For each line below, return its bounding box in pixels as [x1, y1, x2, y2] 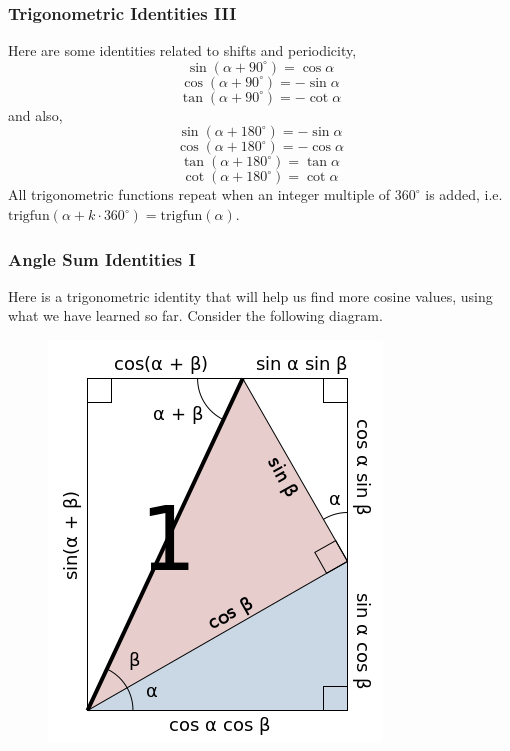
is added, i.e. [425, 184, 503, 205]
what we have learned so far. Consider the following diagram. [8, 305, 383, 326]
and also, [8, 104, 63, 125]
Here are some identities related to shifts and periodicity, [8, 40, 357, 61]
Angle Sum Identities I [8, 246, 196, 271]
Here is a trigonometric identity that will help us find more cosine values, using [8, 285, 493, 306]
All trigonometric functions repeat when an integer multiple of [8, 184, 391, 205]
